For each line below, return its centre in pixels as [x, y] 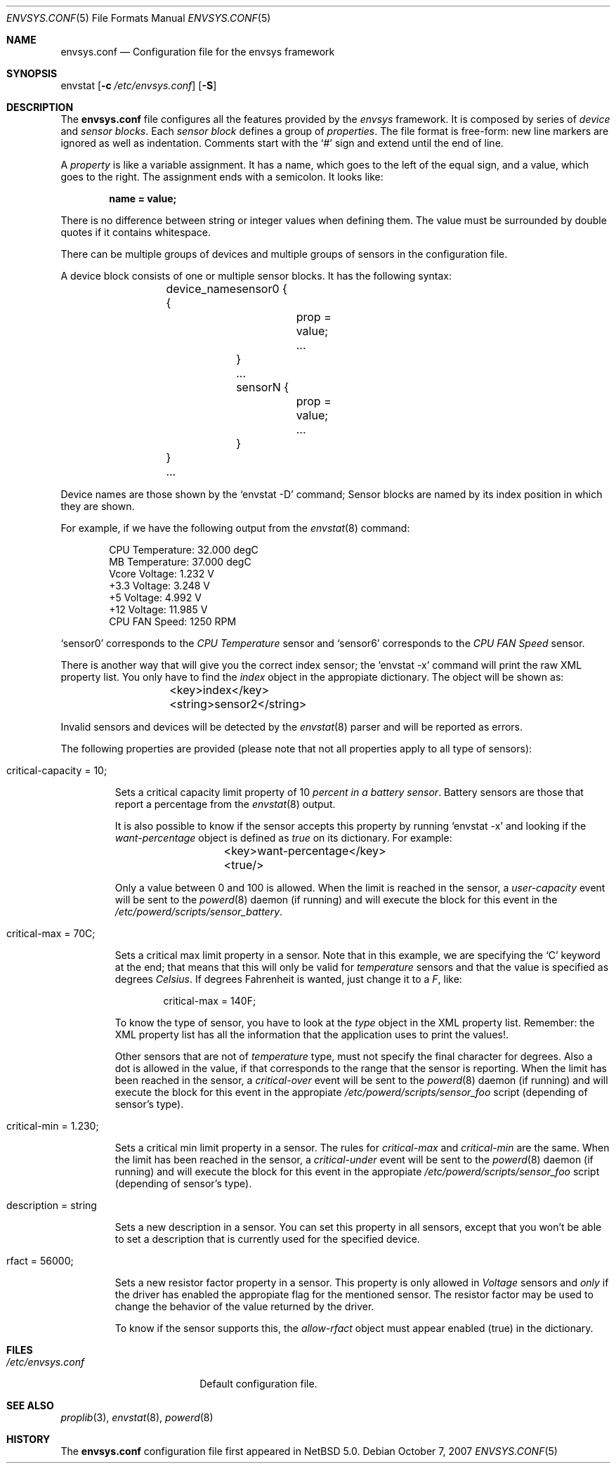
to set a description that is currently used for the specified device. [267, 1239]
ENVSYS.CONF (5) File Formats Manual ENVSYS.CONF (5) [139, 18]
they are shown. [98, 506]
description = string [52, 1205]
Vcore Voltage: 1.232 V [162, 574]
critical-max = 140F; [210, 1001]
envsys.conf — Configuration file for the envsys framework [198, 52]
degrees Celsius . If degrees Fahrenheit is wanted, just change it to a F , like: [288, 979]
